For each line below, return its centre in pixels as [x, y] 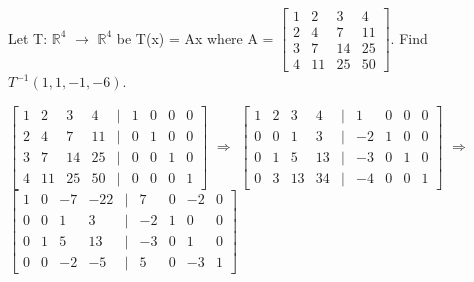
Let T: [28, 37]
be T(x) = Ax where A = [195, 37]
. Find [409, 37]
